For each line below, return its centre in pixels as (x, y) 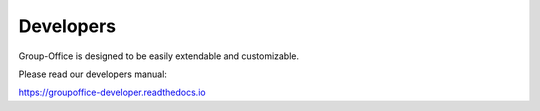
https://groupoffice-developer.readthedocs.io (112, 92)
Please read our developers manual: (92, 74)
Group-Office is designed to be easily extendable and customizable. (159, 56)
